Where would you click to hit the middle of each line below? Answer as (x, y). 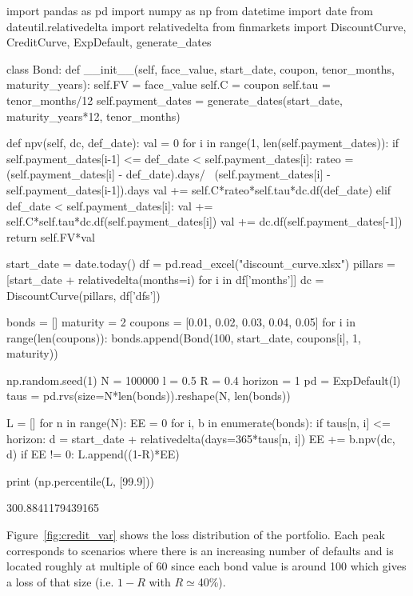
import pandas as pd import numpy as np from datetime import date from (190, 10)
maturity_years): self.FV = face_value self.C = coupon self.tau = (169, 84)
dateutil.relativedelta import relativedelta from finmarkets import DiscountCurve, (206, 26)
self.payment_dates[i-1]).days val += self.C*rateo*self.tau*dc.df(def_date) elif (199, 189)
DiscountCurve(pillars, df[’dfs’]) (83, 295)
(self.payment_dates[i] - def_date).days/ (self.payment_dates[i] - (169, 174)
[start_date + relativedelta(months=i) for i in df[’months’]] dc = (165, 279)
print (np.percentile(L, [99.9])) (81, 480)
